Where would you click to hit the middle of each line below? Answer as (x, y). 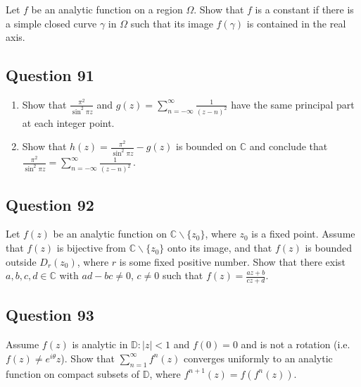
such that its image (172, 23)
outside (21, 261)
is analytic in (100, 344)
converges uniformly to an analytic (258, 358)
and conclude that (289, 146)
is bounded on (207, 146)
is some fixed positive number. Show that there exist (233, 261)
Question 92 (50, 204)
